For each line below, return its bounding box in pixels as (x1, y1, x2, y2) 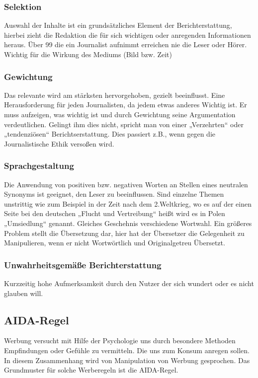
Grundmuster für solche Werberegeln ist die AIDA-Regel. (4, 365, 178, 375)
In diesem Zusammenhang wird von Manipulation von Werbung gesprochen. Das (4, 355, 250, 365)
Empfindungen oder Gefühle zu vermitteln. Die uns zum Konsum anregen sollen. (4, 345, 250, 355)
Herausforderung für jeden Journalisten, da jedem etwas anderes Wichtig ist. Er (4, 99, 247, 110)
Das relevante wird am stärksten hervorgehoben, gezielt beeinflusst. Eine (4, 89, 225, 100)
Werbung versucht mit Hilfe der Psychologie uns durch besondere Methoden (4, 335, 236, 346)
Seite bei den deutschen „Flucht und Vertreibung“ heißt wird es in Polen (4, 208, 225, 219)
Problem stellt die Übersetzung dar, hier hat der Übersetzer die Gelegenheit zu (4, 227, 245, 238)
